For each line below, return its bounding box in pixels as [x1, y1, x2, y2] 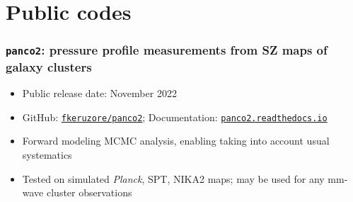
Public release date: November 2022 [22, 86, 177, 101]
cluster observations [46, 185, 132, 200]
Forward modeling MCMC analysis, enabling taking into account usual [22, 133, 330, 148]
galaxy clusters [6, 57, 92, 75]
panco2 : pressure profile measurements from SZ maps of [6, 41, 328, 59]
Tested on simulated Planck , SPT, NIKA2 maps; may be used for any [22, 171, 325, 186]
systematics [22, 147, 72, 162]
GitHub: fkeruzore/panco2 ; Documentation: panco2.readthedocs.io [22, 109, 328, 124]
